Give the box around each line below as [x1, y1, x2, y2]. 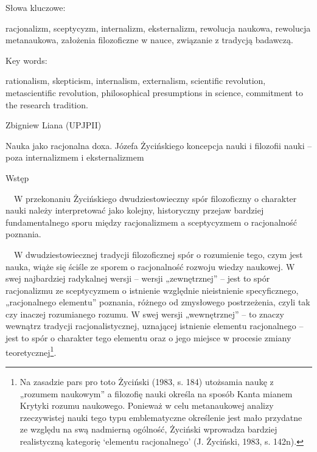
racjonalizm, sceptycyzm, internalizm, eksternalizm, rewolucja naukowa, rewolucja [5, 21, 311, 34]
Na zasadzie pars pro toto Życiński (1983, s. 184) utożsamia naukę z [19, 375, 274, 388]
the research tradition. [5, 98, 88, 111]
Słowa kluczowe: [5, 1, 66, 13]
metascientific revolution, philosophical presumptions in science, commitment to [5, 86, 303, 99]
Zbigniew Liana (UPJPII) [5, 119, 102, 131]
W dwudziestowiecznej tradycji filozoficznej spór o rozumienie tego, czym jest [13, 248, 303, 260]
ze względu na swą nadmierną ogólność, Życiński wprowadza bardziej [19, 423, 277, 436]
